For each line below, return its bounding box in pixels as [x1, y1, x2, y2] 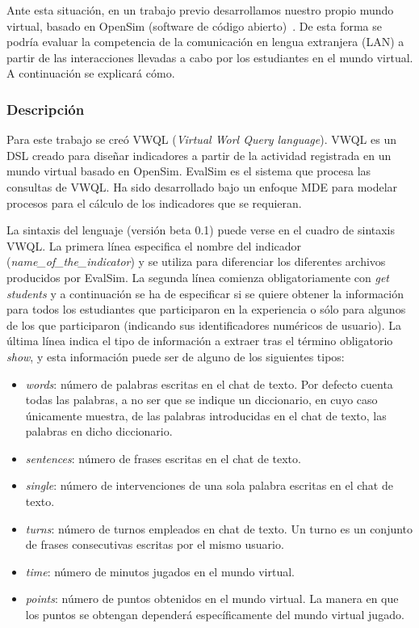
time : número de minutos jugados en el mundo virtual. [25, 563, 295, 580]
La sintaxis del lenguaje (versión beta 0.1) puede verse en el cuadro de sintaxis [6, 221, 396, 238]
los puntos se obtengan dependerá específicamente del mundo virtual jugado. [25, 606, 404, 623]
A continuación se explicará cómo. [6, 65, 175, 82]
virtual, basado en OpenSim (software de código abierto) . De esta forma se [6, 17, 382, 34]
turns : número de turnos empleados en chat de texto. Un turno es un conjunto [25, 520, 413, 537]
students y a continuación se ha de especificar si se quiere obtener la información [6, 284, 404, 301]
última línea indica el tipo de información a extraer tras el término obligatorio [6, 332, 393, 349]
